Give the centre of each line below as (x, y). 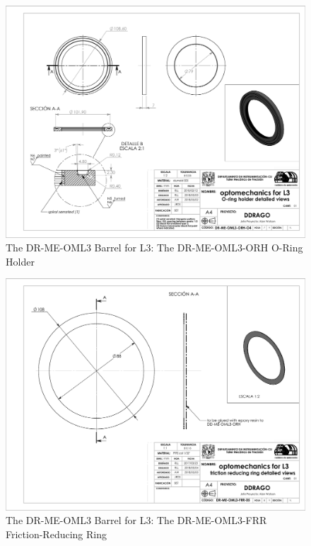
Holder (20, 261)
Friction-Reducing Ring (56, 534)
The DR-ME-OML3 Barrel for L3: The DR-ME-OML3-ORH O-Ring (154, 248)
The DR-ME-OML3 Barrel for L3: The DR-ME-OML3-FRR (136, 520)
